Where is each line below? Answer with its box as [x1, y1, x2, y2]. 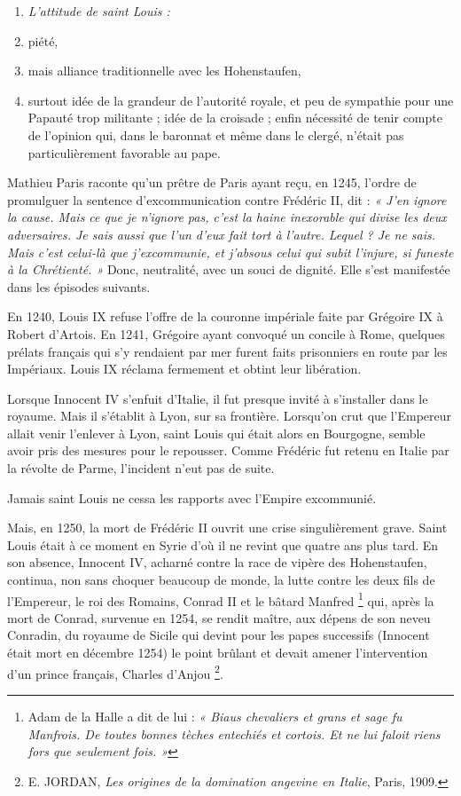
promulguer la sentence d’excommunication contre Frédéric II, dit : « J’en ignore [7, 190, 447, 209]
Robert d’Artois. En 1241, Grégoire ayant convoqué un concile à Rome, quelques [7, 324, 445, 343]
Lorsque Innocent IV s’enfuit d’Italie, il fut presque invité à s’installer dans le [7, 389, 428, 407]
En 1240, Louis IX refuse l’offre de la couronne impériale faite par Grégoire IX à [7, 307, 443, 326]
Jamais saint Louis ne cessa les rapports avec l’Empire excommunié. [7, 488, 377, 507]
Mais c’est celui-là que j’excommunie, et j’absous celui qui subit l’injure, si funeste [7, 242, 454, 261]
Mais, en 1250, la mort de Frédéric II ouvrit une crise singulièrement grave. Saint [7, 518, 448, 537]
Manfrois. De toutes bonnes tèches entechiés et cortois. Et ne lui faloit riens [27, 724, 441, 743]
